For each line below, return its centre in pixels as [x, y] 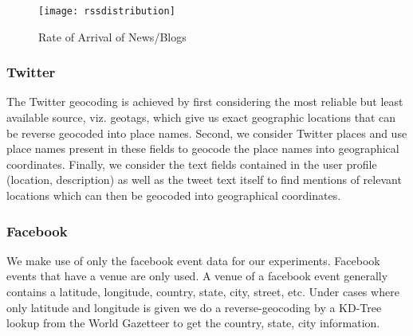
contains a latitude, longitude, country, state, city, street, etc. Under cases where [203, 292]
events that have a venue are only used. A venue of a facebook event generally [197, 276]
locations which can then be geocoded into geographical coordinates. [174, 195]
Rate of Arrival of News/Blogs [112, 36]
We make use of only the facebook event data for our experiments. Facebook [193, 260]
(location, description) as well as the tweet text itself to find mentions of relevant [204, 180]
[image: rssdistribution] [107, 11]
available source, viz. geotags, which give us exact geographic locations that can [201, 117]
